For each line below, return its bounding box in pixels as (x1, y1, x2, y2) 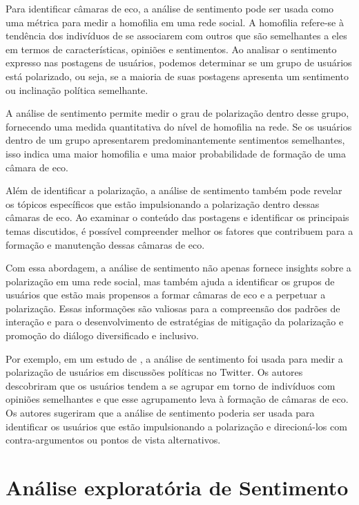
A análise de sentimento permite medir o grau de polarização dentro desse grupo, (6, 106, 349, 120)
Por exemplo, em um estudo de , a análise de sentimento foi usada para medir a (6, 351, 343, 365)
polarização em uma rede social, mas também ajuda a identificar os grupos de (6, 274, 335, 288)
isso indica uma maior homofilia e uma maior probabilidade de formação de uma (6, 146, 347, 160)
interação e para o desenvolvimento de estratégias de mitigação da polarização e (6, 314, 344, 329)
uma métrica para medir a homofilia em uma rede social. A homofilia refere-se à (6, 15, 344, 29)
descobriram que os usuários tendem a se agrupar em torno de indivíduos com (6, 378, 336, 392)
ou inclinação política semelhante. (6, 82, 148, 97)
